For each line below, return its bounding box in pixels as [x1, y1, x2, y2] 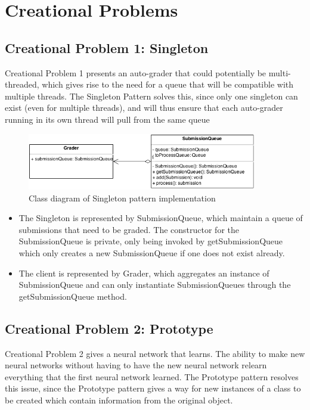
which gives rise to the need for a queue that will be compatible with [42, 78, 294, 91]
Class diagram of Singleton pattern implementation [29, 191, 216, 204]
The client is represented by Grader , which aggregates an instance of [18, 266, 269, 279]
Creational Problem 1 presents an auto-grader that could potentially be [5, 66, 266, 79]
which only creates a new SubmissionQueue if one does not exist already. [18, 247, 285, 259]
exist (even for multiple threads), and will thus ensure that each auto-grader [5, 101, 283, 114]
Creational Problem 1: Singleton [5, 38, 209, 57]
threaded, [5, 78, 39, 91]
